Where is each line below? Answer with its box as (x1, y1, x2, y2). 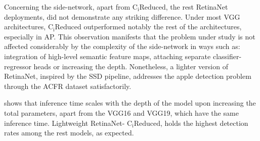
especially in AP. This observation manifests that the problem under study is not (4, 31, 255, 41)
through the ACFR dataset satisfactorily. (4, 80, 132, 91)
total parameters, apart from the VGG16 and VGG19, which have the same (4, 107, 239, 118)
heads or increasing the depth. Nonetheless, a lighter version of (33, 61, 228, 71)
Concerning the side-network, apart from (4, 2, 131, 12)
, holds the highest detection (160, 117, 248, 128)
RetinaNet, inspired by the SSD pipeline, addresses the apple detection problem (4, 71, 251, 81)
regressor (4, 61, 31, 71)
